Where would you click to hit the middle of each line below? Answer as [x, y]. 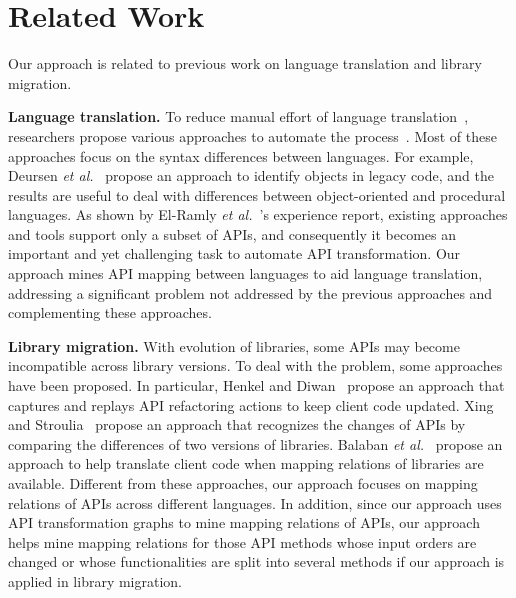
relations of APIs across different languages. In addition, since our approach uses [255, 502]
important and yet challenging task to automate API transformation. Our [234, 253]
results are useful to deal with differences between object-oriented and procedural [257, 194]
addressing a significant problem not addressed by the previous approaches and [250, 292]
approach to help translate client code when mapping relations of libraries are [246, 463]
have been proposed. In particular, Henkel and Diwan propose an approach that [256, 385]
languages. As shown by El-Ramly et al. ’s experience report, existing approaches [258, 214]
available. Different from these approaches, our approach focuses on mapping [243, 483]
